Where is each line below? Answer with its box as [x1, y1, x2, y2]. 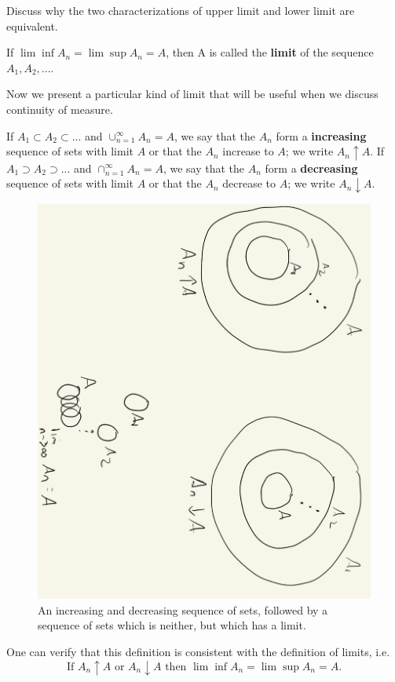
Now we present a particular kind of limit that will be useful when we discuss [6, 86, 379, 102]
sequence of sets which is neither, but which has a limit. [38, 617, 306, 633]
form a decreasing [265, 159, 358, 176]
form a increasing [276, 127, 367, 144]
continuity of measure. [6, 100, 113, 117]
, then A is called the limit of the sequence [166, 44, 374, 60]
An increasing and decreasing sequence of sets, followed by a [38, 601, 328, 618]
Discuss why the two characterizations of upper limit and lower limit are [6, 2, 355, 18]
